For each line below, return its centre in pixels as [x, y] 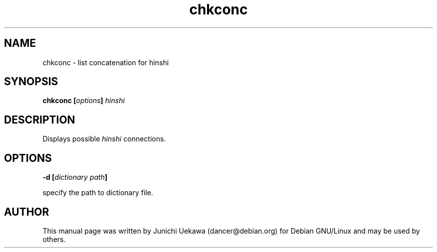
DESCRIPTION [40, 120]
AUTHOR [27, 212]
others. [54, 239]
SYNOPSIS [31, 82]
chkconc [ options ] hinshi [84, 101]
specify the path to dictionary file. [98, 193]
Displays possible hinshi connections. [104, 139]
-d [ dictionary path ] [75, 177]
